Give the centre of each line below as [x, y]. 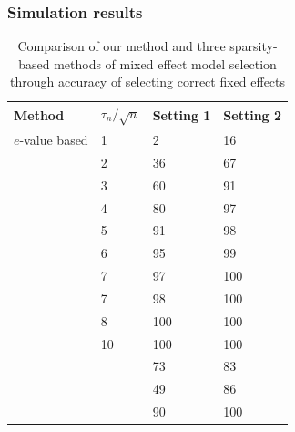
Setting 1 [182, 114]
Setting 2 [253, 114]
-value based [54, 140]
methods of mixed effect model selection [165, 63]
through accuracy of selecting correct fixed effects [148, 82]
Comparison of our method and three [122, 46]
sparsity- [254, 46]
